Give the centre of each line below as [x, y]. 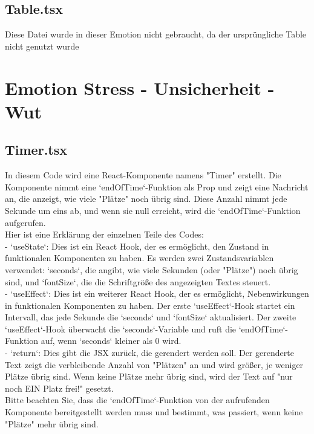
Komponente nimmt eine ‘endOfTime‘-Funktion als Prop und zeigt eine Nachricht [157, 186]
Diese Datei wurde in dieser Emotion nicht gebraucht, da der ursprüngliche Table [156, 34]
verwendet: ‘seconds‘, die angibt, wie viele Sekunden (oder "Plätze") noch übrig [152, 269]
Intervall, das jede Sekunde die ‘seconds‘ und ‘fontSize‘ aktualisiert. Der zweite [151, 317]
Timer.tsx [36, 150]
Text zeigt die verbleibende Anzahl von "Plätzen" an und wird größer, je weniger [154, 364]
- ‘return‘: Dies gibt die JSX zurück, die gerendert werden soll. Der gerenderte [149, 353]
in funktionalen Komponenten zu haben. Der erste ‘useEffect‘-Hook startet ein [150, 305]
